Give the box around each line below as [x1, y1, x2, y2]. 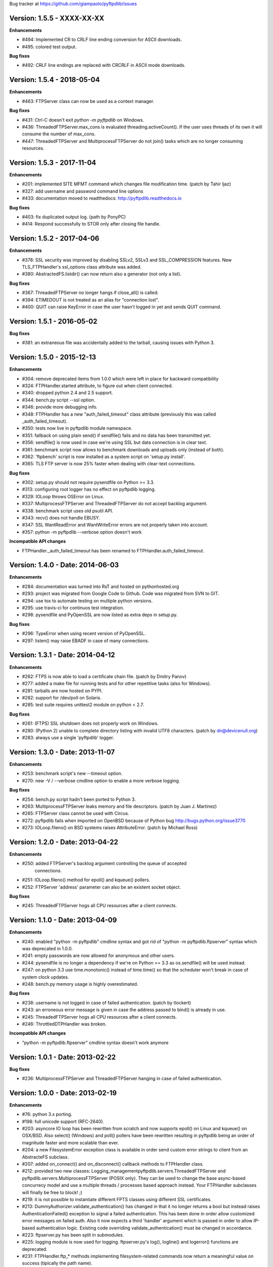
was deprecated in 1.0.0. [22, 946, 73, 951]
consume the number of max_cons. [22, 131, 96, 137]
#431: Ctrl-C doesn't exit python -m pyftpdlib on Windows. [22, 117, 144, 123]
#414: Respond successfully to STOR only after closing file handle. [22, 221, 161, 227]
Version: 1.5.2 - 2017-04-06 [9, 234, 100, 243]
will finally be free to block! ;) [22, 1189, 83, 1196]
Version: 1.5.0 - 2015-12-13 [9, 353, 96, 362]
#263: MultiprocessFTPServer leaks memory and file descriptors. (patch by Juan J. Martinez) [22, 803, 217, 809]
